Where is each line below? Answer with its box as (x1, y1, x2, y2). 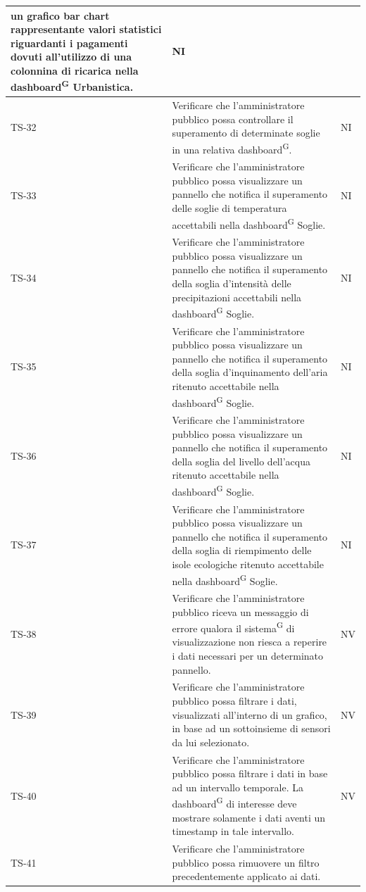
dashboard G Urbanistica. (11, 77, 134, 94)
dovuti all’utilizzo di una (11, 49, 132, 64)
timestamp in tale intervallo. (172, 824, 295, 838)
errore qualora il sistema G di (172, 619, 295, 635)
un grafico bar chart (11, 8, 110, 23)
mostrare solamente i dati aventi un (172, 810, 326, 824)
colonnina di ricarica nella (11, 63, 139, 77)
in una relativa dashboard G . (172, 139, 292, 156)
